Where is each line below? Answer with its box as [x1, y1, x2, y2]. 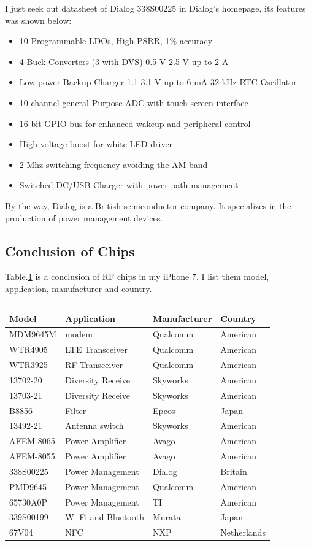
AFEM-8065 [9, 434, 55, 447]
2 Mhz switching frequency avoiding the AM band [19, 158, 208, 171]
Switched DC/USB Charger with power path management [19, 179, 239, 191]
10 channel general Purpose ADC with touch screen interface [19, 96, 248, 109]
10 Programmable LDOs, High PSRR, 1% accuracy [19, 34, 213, 47]
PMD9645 [9, 480, 47, 493]
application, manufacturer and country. [5, 282, 152, 294]
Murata [152, 510, 181, 523]
